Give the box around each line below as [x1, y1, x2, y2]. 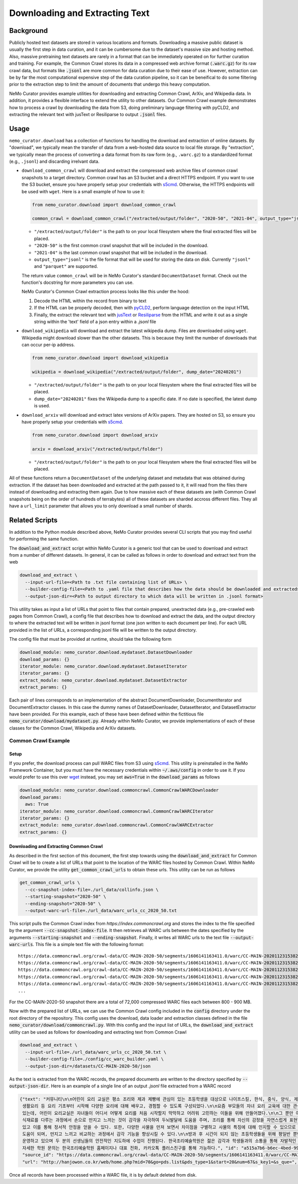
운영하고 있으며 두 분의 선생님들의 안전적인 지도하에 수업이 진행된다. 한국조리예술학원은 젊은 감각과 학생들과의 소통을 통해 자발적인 [22, 1138, 297, 1144]
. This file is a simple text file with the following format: [32, 942, 145, 947]
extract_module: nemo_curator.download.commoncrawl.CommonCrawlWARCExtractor [19, 822, 214, 828]
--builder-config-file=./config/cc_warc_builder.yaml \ [25, 1056, 164, 1062]
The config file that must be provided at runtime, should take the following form [9, 636, 172, 642]
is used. [34, 403, 51, 409]
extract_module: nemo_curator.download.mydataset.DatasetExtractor [19, 677, 188, 683]
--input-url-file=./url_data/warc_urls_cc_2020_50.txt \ [25, 1049, 166, 1055]
